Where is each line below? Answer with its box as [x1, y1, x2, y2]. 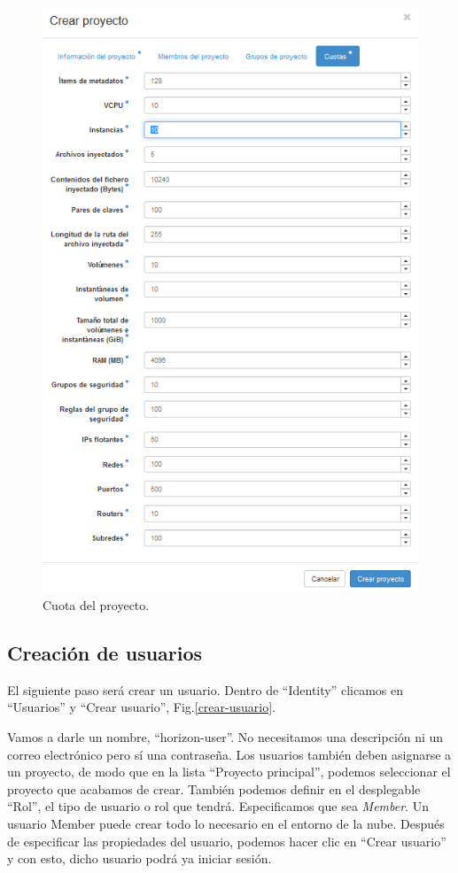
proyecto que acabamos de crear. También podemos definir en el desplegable [7, 779, 421, 798]
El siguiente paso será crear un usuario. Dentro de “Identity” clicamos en [7, 680, 403, 699]
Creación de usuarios [7, 639, 203, 667]
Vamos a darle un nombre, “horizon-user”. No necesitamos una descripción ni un [7, 728, 444, 746]
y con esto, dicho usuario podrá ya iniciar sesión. [7, 849, 272, 868]
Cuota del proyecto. [43, 596, 150, 614]
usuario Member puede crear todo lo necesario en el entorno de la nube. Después [7, 815, 445, 833]
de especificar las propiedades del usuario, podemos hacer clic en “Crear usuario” [7, 831, 446, 850]
